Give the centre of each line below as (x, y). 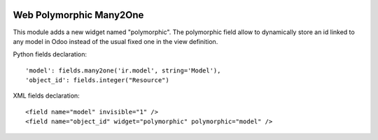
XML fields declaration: (46, 96)
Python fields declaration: (50, 54)
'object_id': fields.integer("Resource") (97, 80)
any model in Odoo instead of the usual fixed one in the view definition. (115, 41)
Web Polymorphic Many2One (78, 15)
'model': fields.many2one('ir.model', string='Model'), (123, 70)
